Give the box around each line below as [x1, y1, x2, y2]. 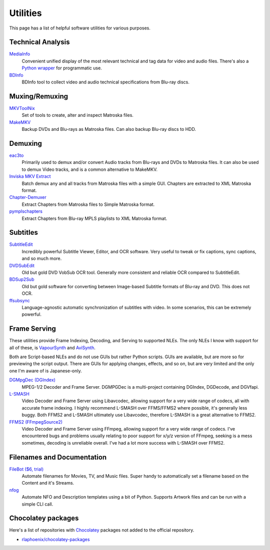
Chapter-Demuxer [9, 194, 47, 200]
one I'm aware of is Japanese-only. [9, 368, 82, 374]
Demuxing [9, 139, 42, 147]
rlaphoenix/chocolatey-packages [21, 536, 90, 542]
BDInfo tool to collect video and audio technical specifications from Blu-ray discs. [21, 79, 189, 85]
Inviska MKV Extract [9, 173, 51, 179]
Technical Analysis [9, 38, 70, 46]
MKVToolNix [9, 105, 35, 111]
